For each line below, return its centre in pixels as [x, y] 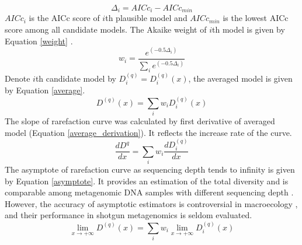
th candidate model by [76, 78]
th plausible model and [146, 18]
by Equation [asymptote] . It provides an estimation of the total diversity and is [147, 181]
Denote [18, 78]
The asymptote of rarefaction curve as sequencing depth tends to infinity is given [150, 169]
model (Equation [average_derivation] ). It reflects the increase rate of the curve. [148, 132]
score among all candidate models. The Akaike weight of [106, 29]
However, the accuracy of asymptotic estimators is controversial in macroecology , [151, 203]
